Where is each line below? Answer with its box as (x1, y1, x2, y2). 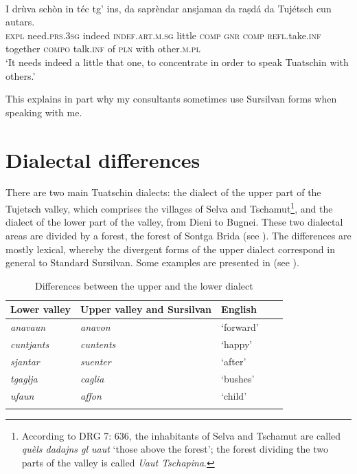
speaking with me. (5, 105, 82, 119)
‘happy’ (221, 336, 253, 351)
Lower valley (10, 302, 71, 316)
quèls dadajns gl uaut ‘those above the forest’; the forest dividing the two (21, 442, 328, 456)
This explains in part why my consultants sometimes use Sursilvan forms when (5, 91, 337, 106)
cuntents (80, 336, 116, 351)
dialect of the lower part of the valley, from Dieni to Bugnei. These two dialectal (5, 215, 343, 229)
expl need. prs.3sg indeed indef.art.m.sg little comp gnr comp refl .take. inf (5, 28, 321, 42)
